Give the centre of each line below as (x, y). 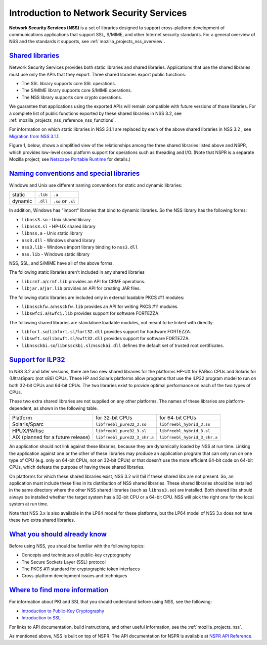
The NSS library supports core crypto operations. (72, 97)
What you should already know (58, 534)
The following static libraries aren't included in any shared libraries (77, 272)
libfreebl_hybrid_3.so (185, 424)
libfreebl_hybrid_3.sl (185, 431)
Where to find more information (59, 590)
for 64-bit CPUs (178, 418)
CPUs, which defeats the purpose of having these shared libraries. (77, 467)
